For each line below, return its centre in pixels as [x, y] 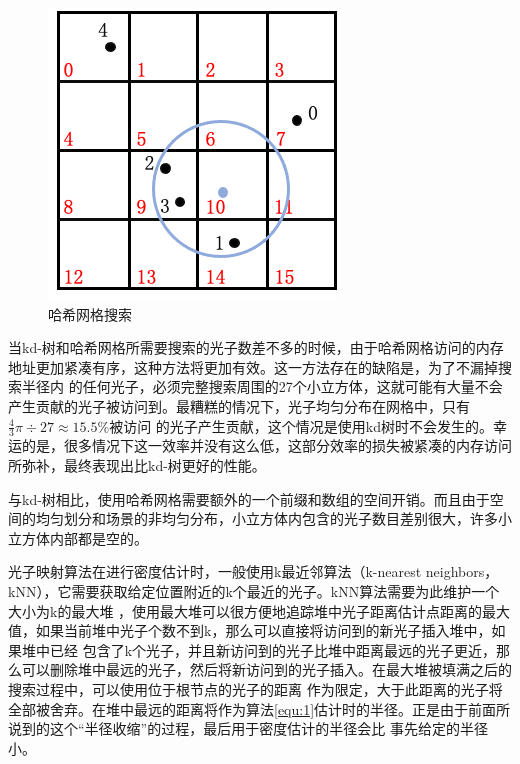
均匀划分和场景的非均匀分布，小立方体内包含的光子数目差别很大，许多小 [273, 518]
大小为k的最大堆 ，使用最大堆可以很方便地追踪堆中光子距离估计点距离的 [245, 610]
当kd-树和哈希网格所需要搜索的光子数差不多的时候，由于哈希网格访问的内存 [256, 347]
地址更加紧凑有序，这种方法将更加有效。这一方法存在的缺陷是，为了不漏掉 [253, 366]
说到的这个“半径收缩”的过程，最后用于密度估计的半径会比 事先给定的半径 [248, 728]
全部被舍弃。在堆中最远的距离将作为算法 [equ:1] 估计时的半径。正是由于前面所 [259, 708]
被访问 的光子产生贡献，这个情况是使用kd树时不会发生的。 [301, 425]
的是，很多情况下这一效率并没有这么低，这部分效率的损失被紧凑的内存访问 [266, 445]
